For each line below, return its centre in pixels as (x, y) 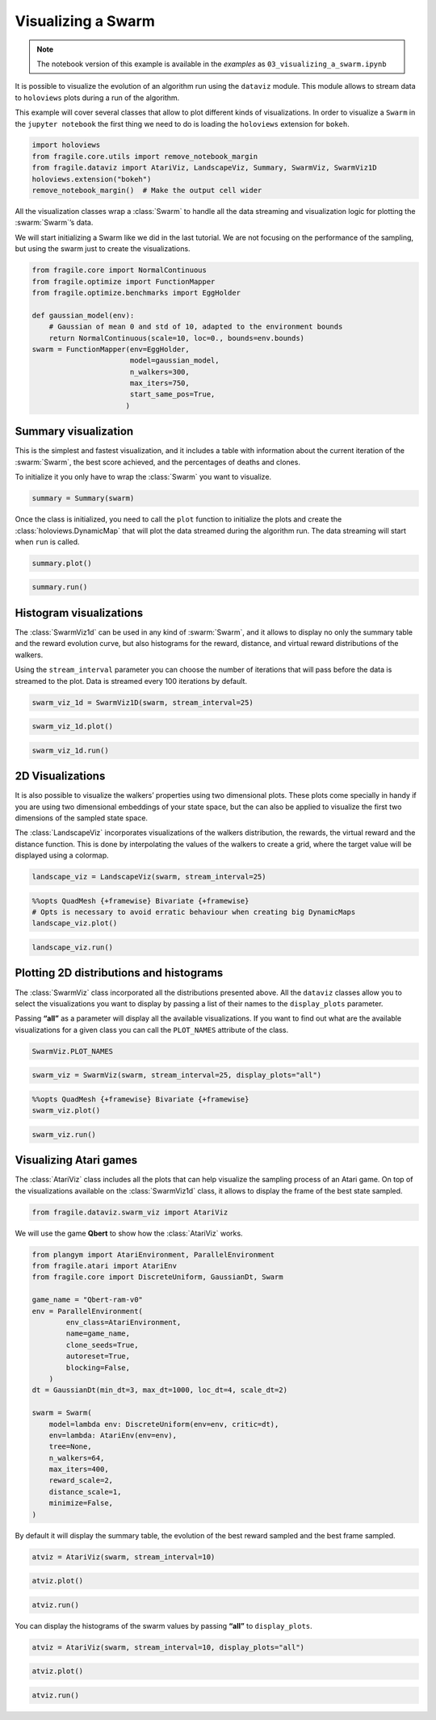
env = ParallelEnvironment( (87, 1311)
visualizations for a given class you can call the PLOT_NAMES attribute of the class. (152, 1030)
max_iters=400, (79, 1469)
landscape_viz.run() (72, 948)
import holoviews (66, 145)
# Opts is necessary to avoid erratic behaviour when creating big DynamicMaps (194, 912)
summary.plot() (62, 563)
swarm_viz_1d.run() (70, 750)
